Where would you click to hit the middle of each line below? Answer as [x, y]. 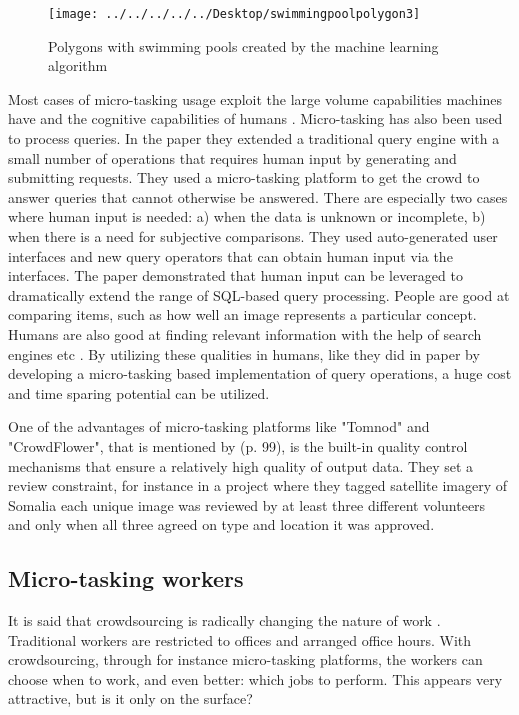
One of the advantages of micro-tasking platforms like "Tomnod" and [219, 426]
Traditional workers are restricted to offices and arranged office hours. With [240, 639]
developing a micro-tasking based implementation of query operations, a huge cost [260, 373]
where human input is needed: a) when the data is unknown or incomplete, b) [247, 216]
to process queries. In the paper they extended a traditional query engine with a [254, 138]
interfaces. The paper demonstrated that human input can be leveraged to [235, 275]
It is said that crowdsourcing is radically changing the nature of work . [224, 620]
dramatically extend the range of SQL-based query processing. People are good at [259, 294]
